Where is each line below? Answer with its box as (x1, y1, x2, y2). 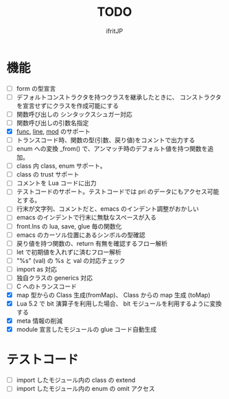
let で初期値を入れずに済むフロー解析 (16, 248, 121, 256)
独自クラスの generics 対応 (16, 273, 93, 282)
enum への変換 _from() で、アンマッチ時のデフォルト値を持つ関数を (16, 145, 208, 153)
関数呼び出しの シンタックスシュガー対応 (16, 110, 133, 118)
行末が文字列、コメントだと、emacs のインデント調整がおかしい (16, 205, 200, 213)
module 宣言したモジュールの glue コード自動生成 (16, 326, 157, 334)
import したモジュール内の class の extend (16, 376, 136, 385)
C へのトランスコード (16, 282, 77, 290)
